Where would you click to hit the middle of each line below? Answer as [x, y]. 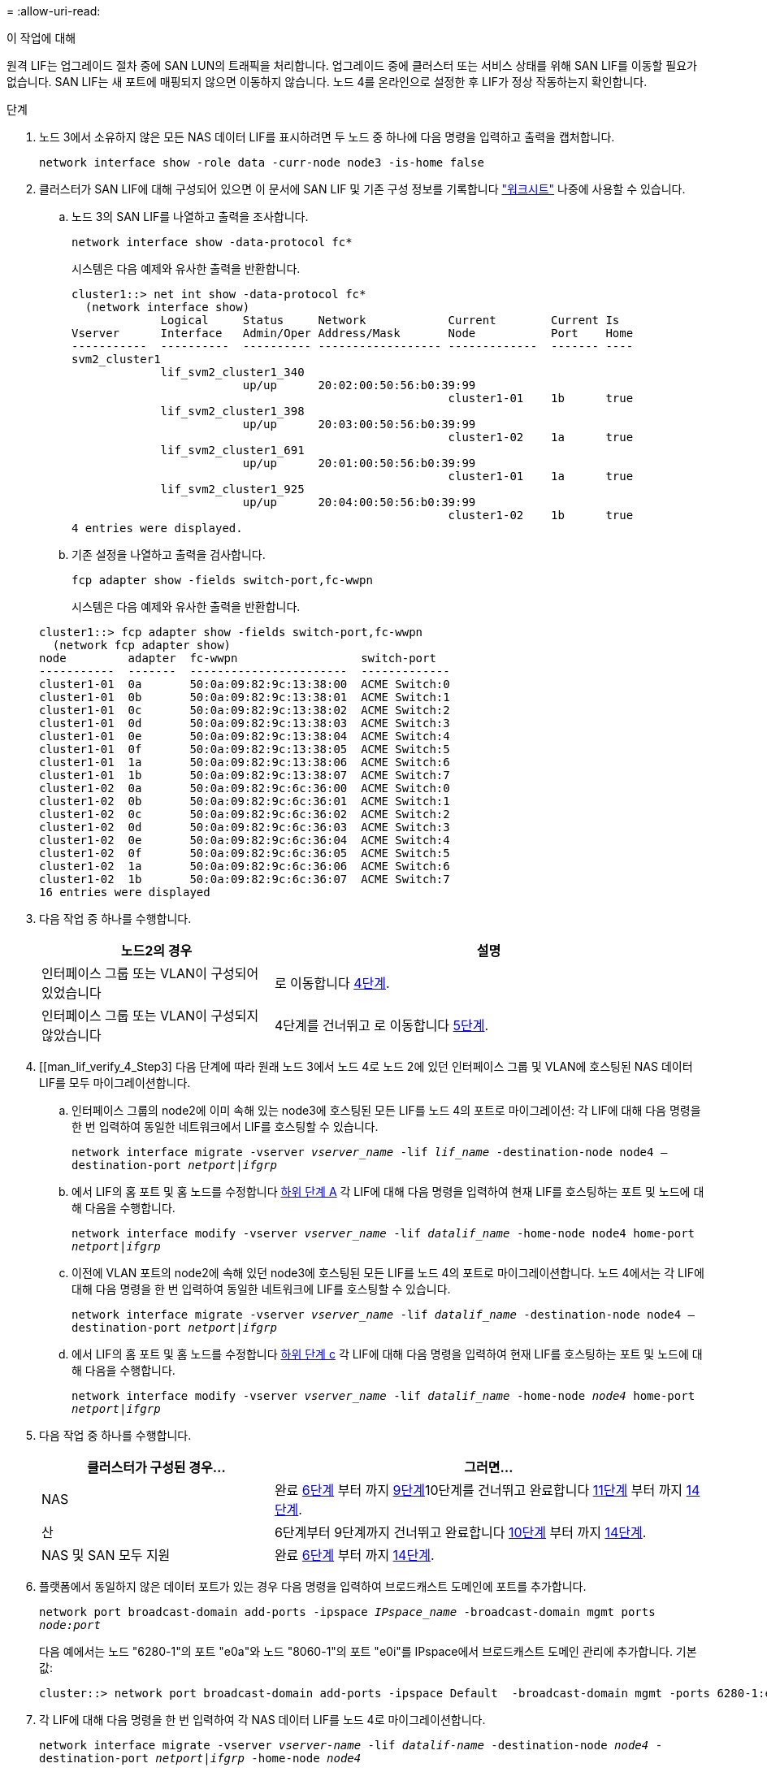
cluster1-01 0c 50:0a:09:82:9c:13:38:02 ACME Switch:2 [245, 710]
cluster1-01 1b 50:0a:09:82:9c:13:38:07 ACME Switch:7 [245, 775]
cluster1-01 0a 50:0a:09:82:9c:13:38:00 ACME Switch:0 [245, 684]
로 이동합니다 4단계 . [332, 983]
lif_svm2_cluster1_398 [232, 411]
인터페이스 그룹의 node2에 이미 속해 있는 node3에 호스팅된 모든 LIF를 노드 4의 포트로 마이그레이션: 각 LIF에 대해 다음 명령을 [386, 1110]
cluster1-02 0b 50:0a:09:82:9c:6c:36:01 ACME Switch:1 [245, 801]
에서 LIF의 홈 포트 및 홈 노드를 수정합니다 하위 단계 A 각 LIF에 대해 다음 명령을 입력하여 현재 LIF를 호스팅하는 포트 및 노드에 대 [388, 1191]
